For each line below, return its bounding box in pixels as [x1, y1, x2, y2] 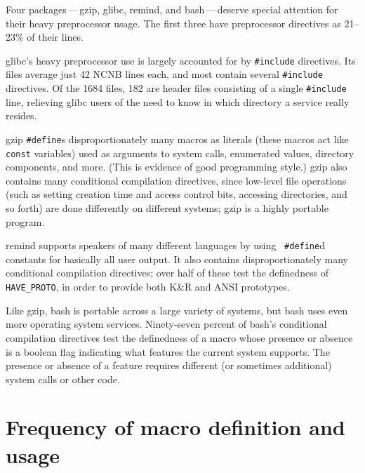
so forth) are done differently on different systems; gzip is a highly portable [6, 201, 328, 215]
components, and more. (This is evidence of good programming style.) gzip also [6, 159, 347, 174]
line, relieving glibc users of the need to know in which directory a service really [6, 94, 350, 109]
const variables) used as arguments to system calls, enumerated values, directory [6, 145, 354, 160]
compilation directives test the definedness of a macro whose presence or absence [6, 330, 353, 345]
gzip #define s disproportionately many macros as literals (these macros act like [6, 131, 349, 146]
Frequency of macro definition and [6, 413, 345, 441]
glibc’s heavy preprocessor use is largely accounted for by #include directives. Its [6, 53, 356, 67]
